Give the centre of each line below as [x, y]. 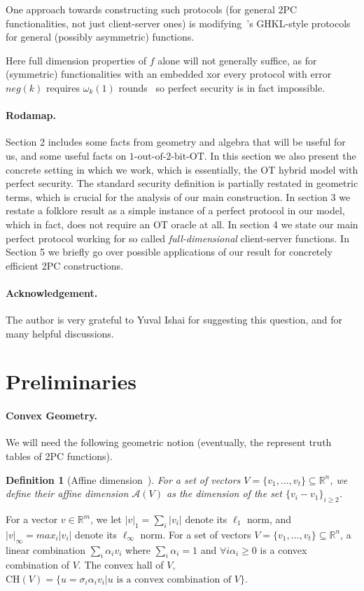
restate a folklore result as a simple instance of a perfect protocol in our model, [175, 210]
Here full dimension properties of [76, 60]
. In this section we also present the [280, 155]
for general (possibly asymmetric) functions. [100, 37]
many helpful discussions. [60, 333]
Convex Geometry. [51, 416]
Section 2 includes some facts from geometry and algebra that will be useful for [176, 142]
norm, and [269, 519]
